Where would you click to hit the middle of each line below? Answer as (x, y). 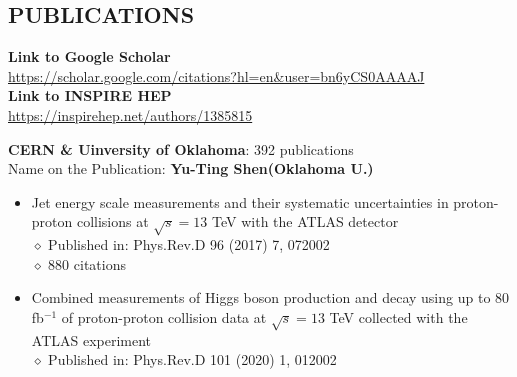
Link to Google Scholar (89, 56)
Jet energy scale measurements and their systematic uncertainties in (240, 201)
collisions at (112, 221)
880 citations (87, 263)
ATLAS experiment (91, 339)
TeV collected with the (398, 316)
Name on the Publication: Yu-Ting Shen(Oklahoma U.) (191, 168)
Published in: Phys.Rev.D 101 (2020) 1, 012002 (192, 359)
